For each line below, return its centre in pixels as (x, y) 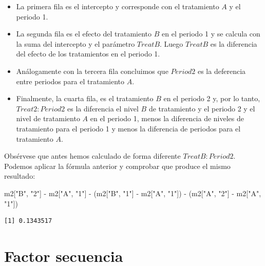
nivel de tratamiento (48, 118)
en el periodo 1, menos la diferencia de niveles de (167, 118)
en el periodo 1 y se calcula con (211, 34)
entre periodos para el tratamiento (70, 81)
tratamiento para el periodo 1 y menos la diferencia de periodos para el (128, 128)
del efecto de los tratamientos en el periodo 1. (88, 54)
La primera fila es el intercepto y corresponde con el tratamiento (118, 6)
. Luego (172, 43)
